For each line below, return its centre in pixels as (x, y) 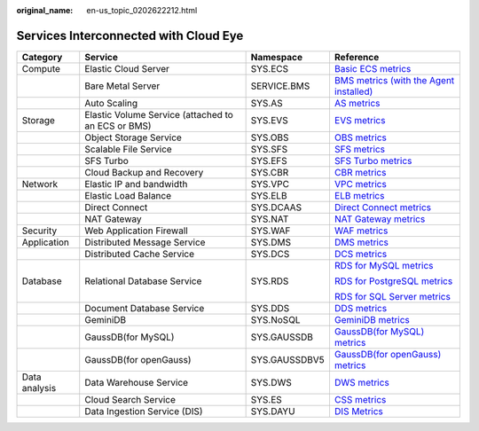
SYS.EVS (269, 120)
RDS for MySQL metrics (384, 265)
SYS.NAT (270, 219)
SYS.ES (267, 399)
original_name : (45, 10)
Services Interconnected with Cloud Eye (130, 35)
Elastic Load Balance (128, 195)
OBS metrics (361, 137)
